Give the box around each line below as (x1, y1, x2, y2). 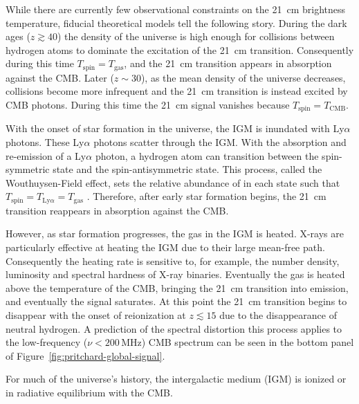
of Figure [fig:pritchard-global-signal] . (6, 348, 165, 362)
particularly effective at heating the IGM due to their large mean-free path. (6, 240, 325, 255)
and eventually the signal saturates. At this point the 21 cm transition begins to (6, 294, 347, 309)
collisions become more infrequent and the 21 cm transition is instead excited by (6, 84, 348, 98)
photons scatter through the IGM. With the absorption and (93, 135, 347, 149)
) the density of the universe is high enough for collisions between (57, 29, 335, 44)
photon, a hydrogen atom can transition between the (95, 148, 319, 163)
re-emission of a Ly (6, 148, 86, 163)
